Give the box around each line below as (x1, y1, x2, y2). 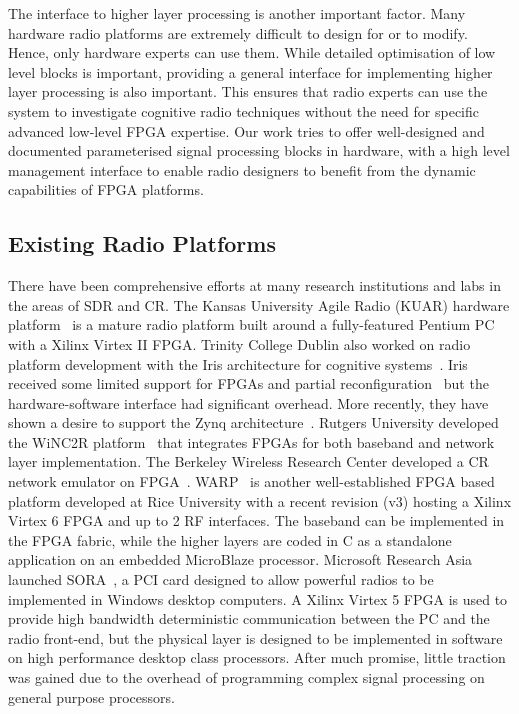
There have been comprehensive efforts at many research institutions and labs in (8, 275, 501, 296)
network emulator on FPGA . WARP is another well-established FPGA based (8, 471, 495, 492)
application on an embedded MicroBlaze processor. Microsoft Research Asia (8, 549, 473, 570)
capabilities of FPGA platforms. (8, 179, 204, 200)
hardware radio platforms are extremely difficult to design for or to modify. (8, 22, 468, 43)
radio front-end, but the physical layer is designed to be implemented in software (8, 627, 503, 648)
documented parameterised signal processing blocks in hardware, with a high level (8, 140, 510, 161)
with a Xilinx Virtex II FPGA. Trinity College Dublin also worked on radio (8, 333, 471, 354)
